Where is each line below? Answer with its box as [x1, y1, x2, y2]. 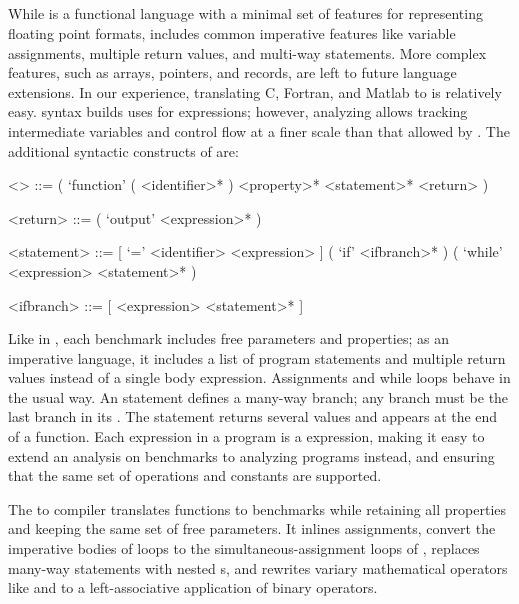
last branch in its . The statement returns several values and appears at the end [8, 406, 498, 427]
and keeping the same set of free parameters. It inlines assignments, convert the [8, 518, 496, 539]
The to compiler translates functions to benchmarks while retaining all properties [8, 498, 507, 519]
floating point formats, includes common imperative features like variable [8, 22, 456, 43]
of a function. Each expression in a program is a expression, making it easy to [8, 426, 485, 447]
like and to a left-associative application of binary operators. [8, 577, 378, 598]
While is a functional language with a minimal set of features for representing [8, 3, 483, 24]
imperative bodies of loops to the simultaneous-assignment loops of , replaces [8, 538, 480, 559]
